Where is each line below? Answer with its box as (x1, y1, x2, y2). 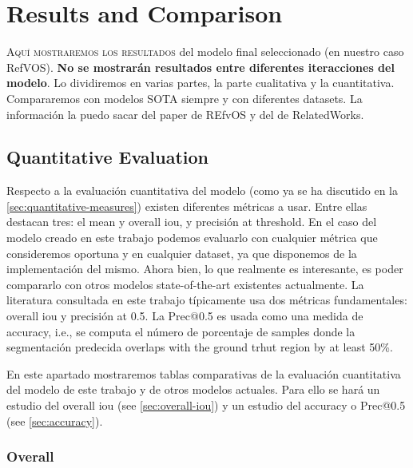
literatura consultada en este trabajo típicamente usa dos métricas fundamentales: (6, 292, 407, 308)
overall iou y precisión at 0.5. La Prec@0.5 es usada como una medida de (6, 307, 363, 324)
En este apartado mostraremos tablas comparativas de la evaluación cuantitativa (6, 365, 401, 382)
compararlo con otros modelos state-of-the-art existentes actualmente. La (6, 276, 364, 292)
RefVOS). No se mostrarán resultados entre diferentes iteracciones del (6, 58, 395, 75)
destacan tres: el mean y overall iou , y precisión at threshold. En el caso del (6, 213, 377, 230)
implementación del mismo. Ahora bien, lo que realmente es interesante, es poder (6, 260, 403, 277)
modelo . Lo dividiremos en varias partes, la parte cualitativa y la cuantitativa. (6, 74, 395, 91)
